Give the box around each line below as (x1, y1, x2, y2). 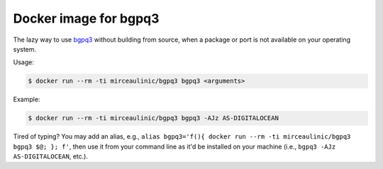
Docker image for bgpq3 (13, 11, 160, 26)
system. (13, 45, 37, 53)
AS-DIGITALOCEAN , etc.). (13, 152, 89, 161)
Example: (13, 95, 40, 104)
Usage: (13, 58, 35, 66)
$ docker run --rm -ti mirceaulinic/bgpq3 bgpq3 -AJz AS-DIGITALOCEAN (28, 114, 279, 122)
